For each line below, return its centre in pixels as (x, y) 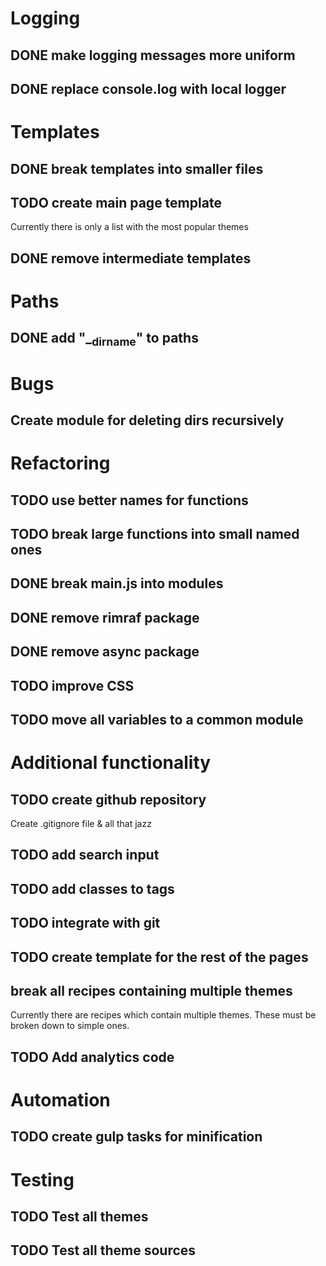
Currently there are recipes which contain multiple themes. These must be (163, 1015)
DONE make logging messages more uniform (153, 55)
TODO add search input (85, 855)
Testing (42, 1179)
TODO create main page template (116, 202)
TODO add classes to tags (92, 888)
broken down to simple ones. (70, 1026)
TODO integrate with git (85, 923)
